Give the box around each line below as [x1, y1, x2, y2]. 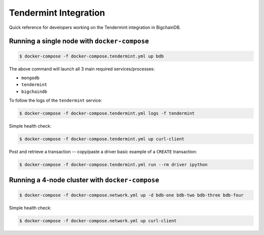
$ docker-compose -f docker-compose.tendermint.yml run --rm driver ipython [19, 162, 208, 168]
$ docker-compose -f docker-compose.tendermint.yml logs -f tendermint [19, 110, 195, 116]
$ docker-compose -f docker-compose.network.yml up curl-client [19, 218, 177, 223]
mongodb [21, 75, 40, 81]
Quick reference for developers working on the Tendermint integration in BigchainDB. [9, 24, 181, 30]
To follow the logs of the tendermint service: [9, 98, 102, 104]
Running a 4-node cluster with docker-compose [9, 176, 159, 184]
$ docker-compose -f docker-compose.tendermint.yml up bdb [19, 53, 164, 59]
